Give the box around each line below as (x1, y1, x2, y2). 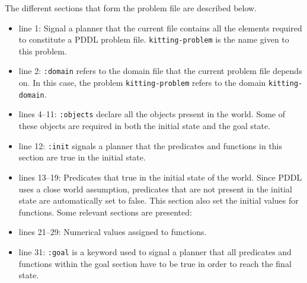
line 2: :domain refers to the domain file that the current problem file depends (18, 65, 302, 77)
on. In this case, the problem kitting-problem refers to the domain (18, 76, 266, 89)
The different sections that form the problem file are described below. (5, 2, 257, 14)
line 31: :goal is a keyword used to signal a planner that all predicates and (18, 245, 292, 258)
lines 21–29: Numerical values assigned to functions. (18, 226, 207, 238)
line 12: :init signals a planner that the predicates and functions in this (18, 139, 283, 152)
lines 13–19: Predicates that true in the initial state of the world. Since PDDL (18, 171, 302, 183)
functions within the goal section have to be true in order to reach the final (18, 257, 292, 269)
